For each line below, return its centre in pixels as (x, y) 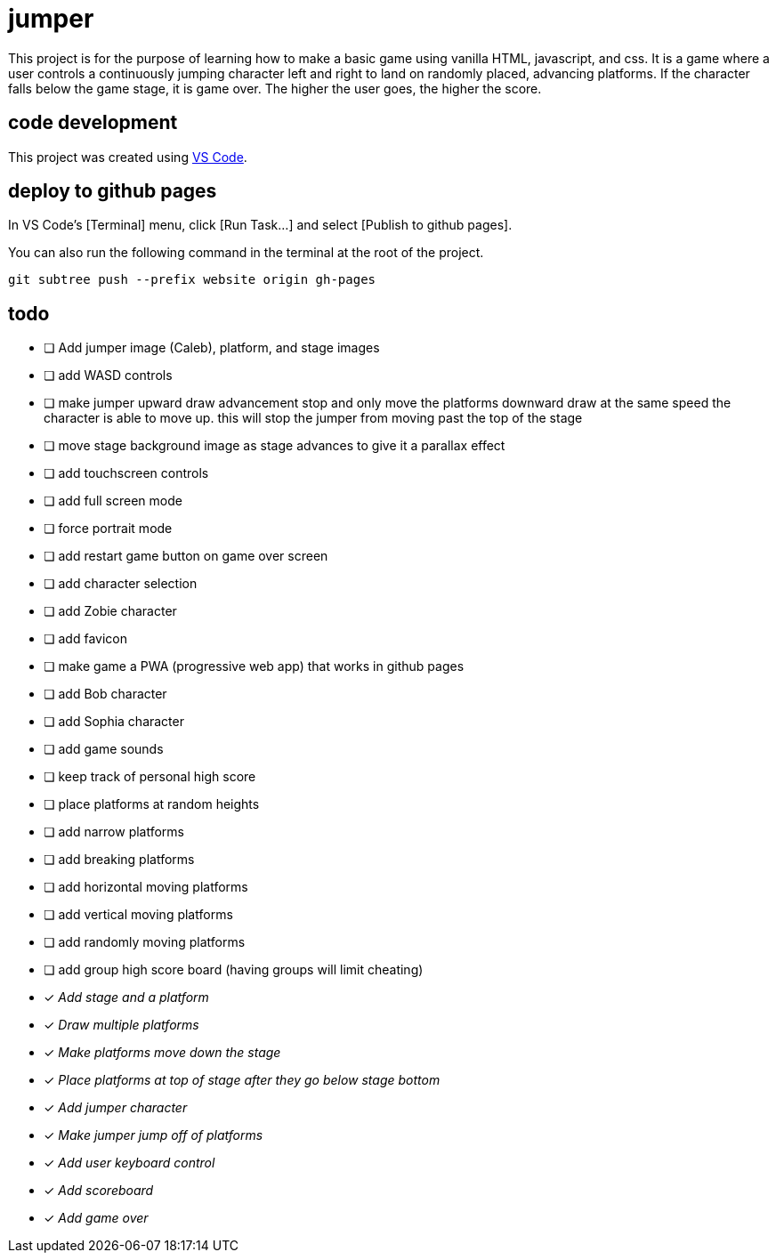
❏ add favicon (85, 639)
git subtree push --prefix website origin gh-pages (192, 280)
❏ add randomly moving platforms (145, 942)
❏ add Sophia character (114, 722)
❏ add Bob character (105, 694)
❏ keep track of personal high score (150, 777)
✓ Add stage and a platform (126, 997)
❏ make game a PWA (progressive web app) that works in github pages (254, 666)
